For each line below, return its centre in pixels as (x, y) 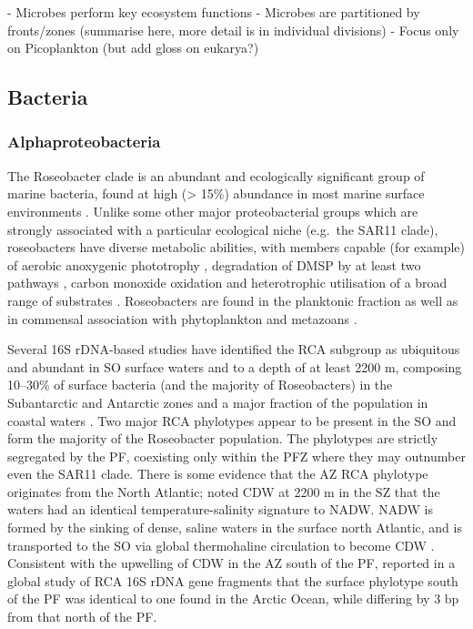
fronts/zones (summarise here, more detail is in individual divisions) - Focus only (233, 30)
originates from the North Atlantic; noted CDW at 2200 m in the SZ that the (224, 491)
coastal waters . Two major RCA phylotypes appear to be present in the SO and (232, 420)
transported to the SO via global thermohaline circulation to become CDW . (221, 545)
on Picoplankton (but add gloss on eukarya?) (133, 48)
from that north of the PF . (82, 617)
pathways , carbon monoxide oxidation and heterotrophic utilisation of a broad (227, 283)
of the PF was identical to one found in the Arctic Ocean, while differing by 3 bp (233, 599)
